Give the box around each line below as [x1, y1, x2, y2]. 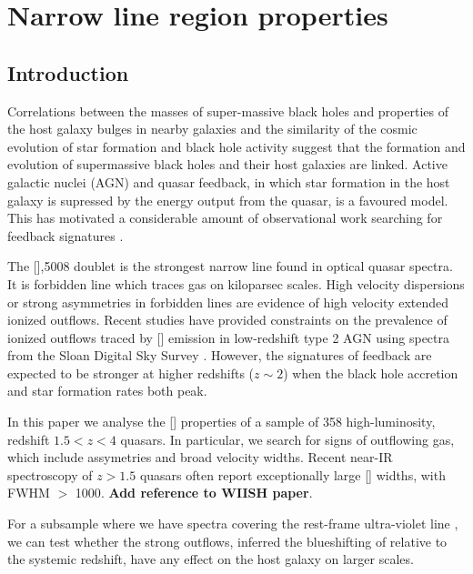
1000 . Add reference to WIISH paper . [75, 483, 313, 502]
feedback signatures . [7, 226, 124, 245]
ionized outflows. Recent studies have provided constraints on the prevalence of [7, 310, 448, 329]
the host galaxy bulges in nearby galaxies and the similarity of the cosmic [7, 119, 418, 138]
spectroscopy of [7, 465, 93, 484]
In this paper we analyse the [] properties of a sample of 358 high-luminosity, [7, 412, 436, 431]
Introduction [7, 58, 129, 86]
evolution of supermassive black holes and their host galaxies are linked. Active [7, 155, 448, 174]
